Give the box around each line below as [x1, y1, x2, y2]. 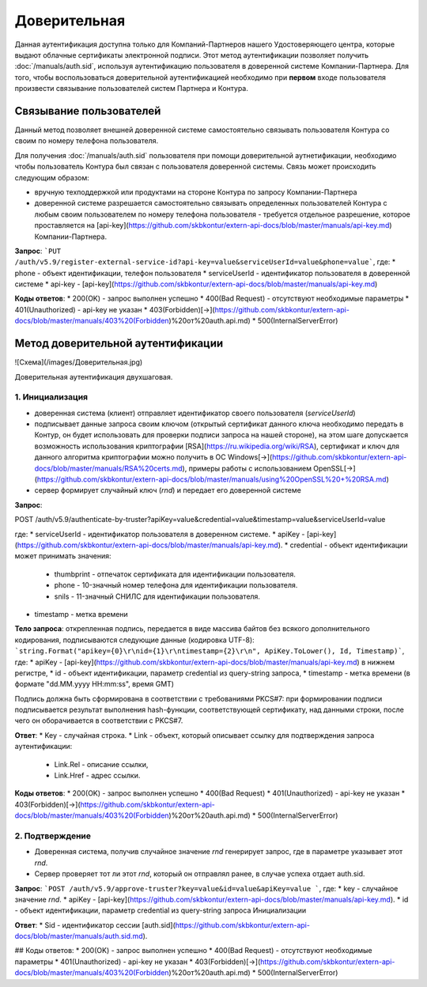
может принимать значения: [14, 551, 111, 561]
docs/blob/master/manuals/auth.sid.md [14, 932, 143, 941]
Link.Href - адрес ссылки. [54, 771, 141, 781]
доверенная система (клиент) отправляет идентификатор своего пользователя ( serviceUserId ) [34, 408, 356, 418]
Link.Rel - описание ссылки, [54, 759, 149, 769]
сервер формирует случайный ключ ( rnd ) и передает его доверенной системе [34, 486, 302, 495]
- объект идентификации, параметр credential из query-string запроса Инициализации [14, 906, 307, 915]
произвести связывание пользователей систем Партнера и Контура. [14, 84, 249, 93]
